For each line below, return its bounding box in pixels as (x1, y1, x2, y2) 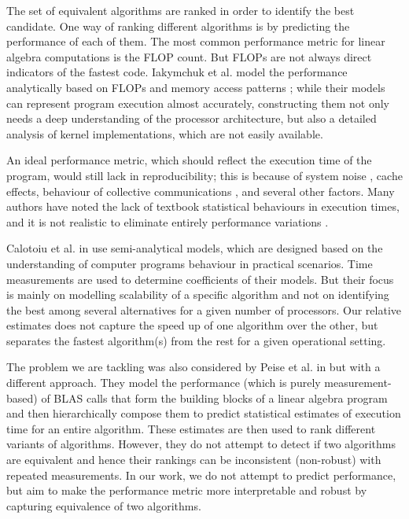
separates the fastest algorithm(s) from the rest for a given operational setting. (6, 332, 386, 348)
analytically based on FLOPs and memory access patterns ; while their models (6, 79, 385, 95)
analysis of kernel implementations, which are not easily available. (6, 125, 323, 142)
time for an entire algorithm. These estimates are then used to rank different (6, 420, 376, 436)
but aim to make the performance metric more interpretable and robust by (6, 482, 367, 499)
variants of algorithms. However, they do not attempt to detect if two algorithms (6, 436, 396, 452)
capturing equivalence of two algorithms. (6, 497, 201, 513)
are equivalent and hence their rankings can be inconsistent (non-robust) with (6, 451, 381, 468)
